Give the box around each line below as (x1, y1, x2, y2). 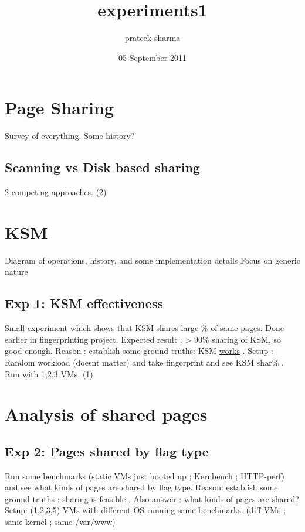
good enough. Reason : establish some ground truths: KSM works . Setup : (5, 345, 273, 357)
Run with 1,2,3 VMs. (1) (5, 367, 93, 380)
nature (5, 265, 28, 278)
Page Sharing (5, 96, 114, 120)
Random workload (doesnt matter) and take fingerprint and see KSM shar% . (5, 356, 284, 368)
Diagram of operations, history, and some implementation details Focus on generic (5, 254, 300, 266)
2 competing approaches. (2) (5, 186, 107, 198)
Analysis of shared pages (5, 402, 208, 426)
